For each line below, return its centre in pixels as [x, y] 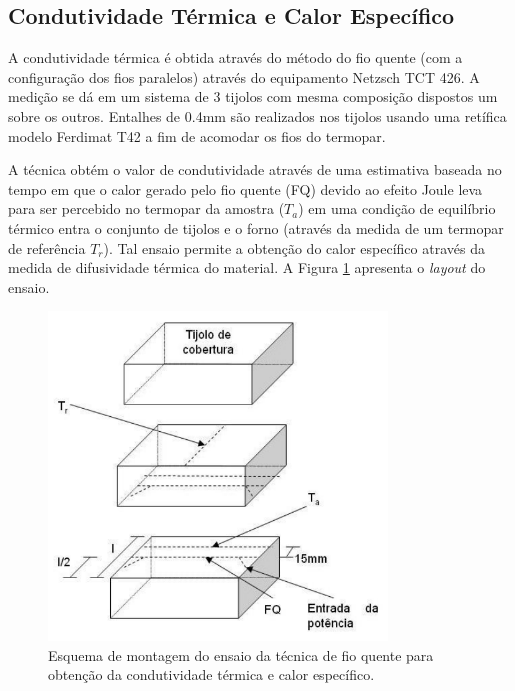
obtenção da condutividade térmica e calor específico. [211, 674]
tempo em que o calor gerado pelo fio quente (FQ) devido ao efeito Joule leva [245, 188]
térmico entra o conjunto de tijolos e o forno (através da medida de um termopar [256, 227]
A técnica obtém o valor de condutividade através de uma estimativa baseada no [255, 169]
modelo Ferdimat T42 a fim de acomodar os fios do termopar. [197, 135]
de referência [47, 247]
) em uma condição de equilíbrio [397, 208]
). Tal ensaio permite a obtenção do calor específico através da [294, 247]
